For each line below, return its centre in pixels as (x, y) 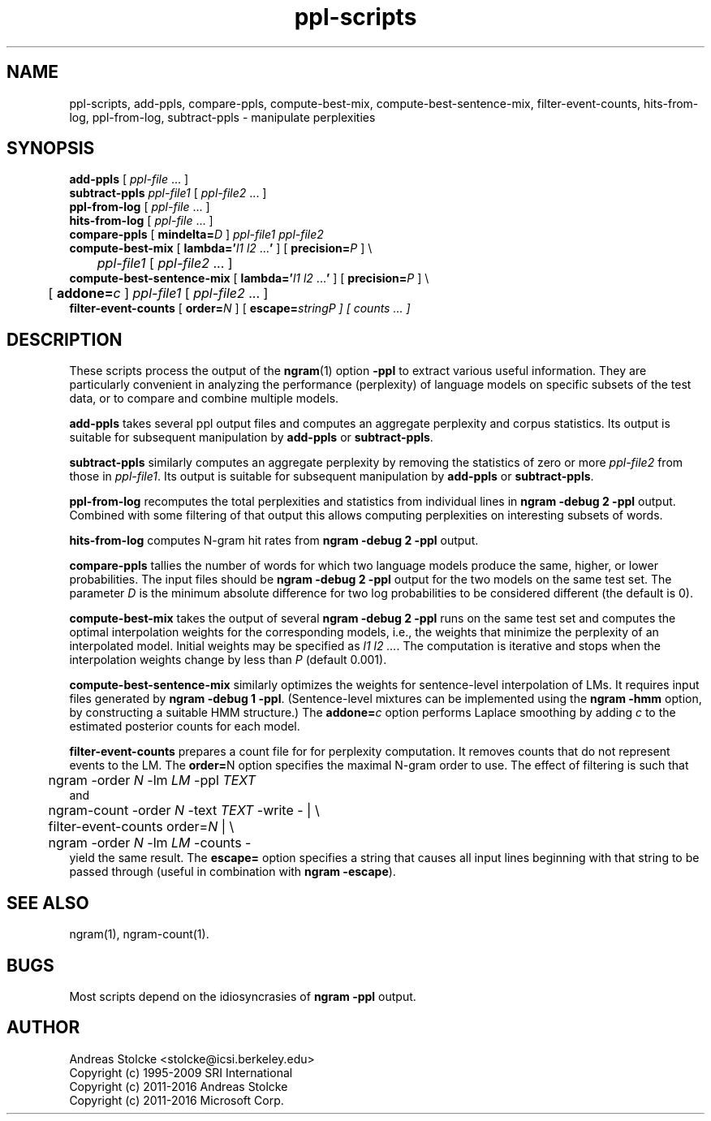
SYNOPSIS (51, 149)
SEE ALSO (48, 903)
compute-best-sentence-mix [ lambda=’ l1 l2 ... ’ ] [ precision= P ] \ (249, 278)
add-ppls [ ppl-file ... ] (129, 179)
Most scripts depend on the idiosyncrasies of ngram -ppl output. (243, 996)
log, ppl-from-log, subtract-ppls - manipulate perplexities (222, 117)
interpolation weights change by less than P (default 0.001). (228, 660)
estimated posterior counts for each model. (185, 726)
